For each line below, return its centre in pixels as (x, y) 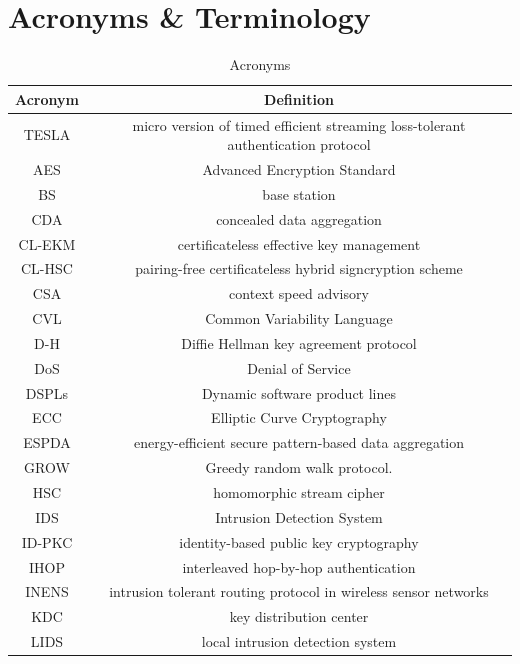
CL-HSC (47, 268)
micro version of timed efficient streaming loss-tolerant (299, 124)
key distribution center (299, 616)
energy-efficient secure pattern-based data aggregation (299, 442)
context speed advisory (299, 293)
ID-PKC (47, 541)
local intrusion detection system (299, 641)
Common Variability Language (299, 318)
